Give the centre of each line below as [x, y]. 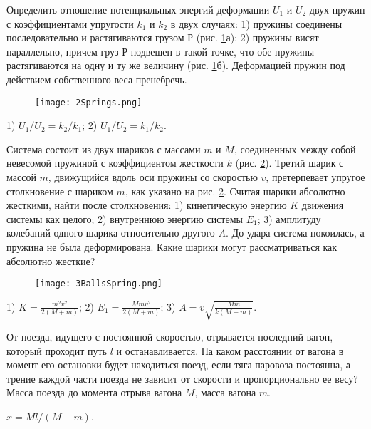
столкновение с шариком [60, 191]
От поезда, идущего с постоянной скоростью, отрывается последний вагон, [170, 337]
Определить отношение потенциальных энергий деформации [138, 9]
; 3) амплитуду [289, 218]
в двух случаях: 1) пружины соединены [256, 23]
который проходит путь [57, 350]
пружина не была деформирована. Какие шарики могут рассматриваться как [172, 246]
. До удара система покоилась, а [295, 233]
